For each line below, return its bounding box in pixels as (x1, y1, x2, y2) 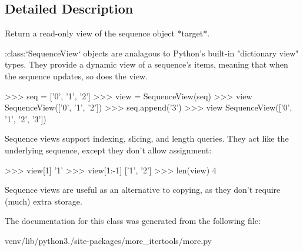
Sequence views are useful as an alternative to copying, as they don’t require (5, 183, 281, 196)
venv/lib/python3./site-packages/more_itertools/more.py (5, 234, 212, 246)
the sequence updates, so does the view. (5, 69, 148, 82)
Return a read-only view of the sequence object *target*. (5, 27, 210, 39)
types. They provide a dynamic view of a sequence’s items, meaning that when (5, 58, 288, 71)
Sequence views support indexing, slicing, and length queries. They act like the (5, 132, 289, 145)
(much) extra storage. (5, 195, 82, 207)
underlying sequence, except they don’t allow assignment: (5, 143, 212, 156)
